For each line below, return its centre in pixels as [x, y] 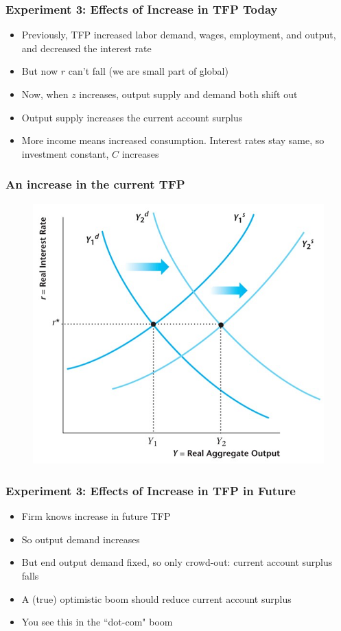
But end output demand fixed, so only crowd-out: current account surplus [177, 562]
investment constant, [65, 153]
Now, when [45, 94]
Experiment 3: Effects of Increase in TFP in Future [151, 490]
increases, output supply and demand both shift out [188, 94]
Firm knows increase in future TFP [96, 516]
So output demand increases [81, 539]
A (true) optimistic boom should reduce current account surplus [156, 598]
